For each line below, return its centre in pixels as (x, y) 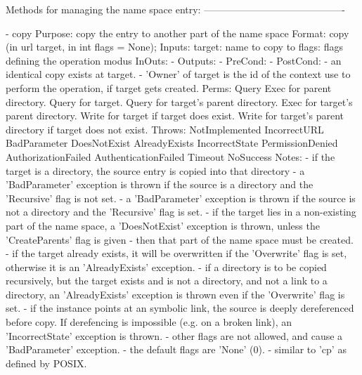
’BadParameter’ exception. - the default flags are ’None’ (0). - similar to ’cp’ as (176, 349)
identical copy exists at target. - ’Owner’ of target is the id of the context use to (178, 74)
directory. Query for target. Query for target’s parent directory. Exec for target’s (179, 101)
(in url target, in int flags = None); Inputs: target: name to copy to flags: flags (174, 47)
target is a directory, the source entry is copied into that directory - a (155, 170)
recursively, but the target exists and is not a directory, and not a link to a (167, 281)
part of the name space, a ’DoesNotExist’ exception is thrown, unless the (163, 225)
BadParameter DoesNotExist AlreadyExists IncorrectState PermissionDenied (172, 143)
